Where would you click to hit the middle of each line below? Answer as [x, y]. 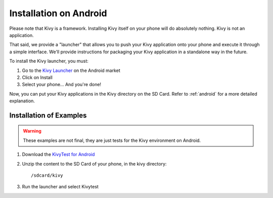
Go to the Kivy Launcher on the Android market [71, 70]
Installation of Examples [48, 115]
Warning [32, 131]
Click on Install [37, 77]
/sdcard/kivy [47, 175]
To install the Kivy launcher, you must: [49, 61]
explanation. [22, 101]
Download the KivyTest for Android [58, 154]
